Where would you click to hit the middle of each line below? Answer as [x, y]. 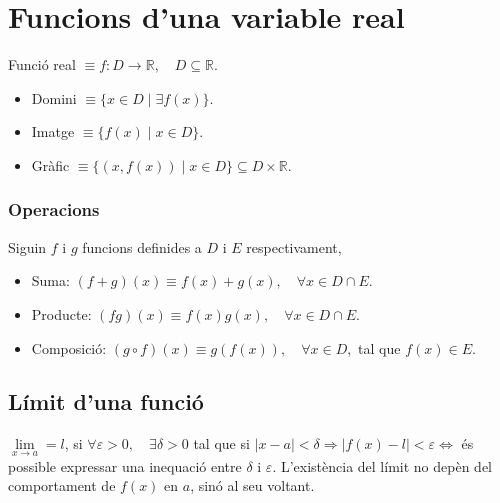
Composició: [69, 347]
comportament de [62, 485]
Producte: [61, 313]
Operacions [54, 209]
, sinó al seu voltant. [252, 485]
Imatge [53, 131]
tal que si [221, 443]
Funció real [42, 64]
